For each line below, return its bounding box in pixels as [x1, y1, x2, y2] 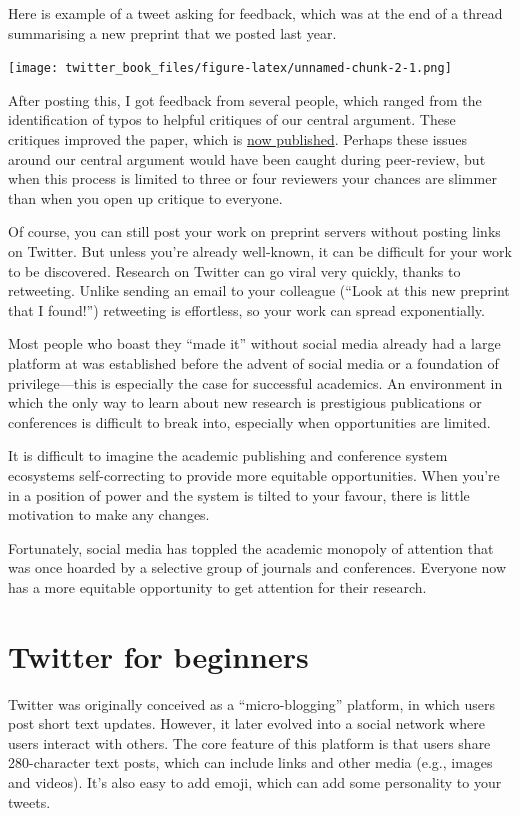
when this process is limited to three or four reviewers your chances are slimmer [8, 168, 497, 189]
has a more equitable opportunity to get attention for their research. [8, 576, 427, 597]
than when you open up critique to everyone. [8, 187, 283, 208]
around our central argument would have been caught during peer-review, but [8, 148, 486, 169]
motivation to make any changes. [8, 504, 210, 525]
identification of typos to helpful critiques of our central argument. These [8, 109, 456, 130]
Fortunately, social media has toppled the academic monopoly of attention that [8, 537, 494, 558]
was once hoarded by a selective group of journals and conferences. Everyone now [8, 557, 507, 578]
